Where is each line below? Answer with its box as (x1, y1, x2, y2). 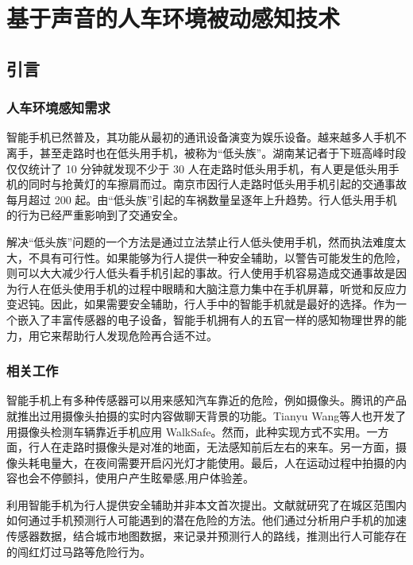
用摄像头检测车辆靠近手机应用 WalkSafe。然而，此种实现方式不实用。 (6, 423, 367, 439)
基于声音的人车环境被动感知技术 (6, 2, 341, 34)
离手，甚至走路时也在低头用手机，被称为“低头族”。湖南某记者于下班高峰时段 (6, 144, 407, 161)
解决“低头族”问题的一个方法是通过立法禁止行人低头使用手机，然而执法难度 (6, 233, 396, 250)
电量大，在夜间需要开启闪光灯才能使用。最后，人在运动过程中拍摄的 (39, 454, 396, 470)
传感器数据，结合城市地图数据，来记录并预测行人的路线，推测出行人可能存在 (6, 528, 407, 544)
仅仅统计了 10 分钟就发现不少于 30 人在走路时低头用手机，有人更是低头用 (6, 160, 388, 176)
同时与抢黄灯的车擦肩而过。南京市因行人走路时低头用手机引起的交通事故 (28, 176, 407, 192)
